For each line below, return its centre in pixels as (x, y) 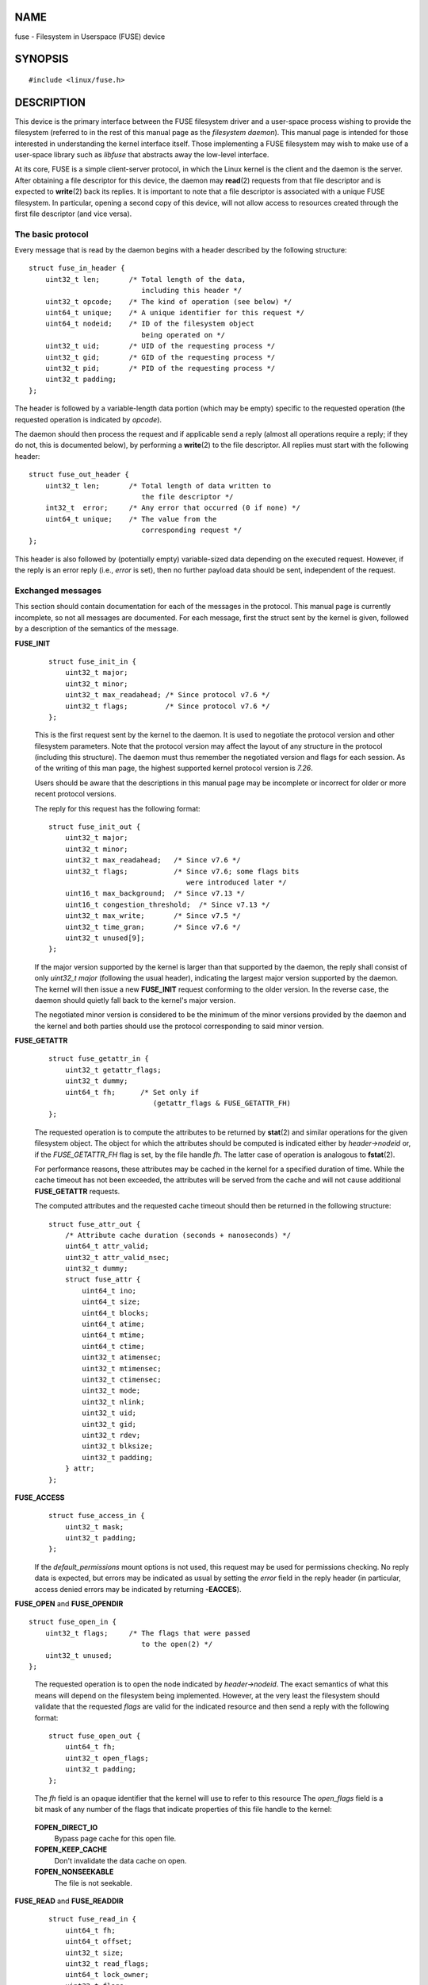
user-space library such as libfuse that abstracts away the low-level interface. (142, 154)
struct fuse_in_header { (77, 268)
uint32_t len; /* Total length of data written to (158, 486)
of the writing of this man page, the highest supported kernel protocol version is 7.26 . (174, 768)
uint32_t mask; (94, 1527)
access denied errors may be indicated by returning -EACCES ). (138, 1589)
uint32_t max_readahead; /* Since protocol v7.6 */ (167, 695)
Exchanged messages (58, 591)
